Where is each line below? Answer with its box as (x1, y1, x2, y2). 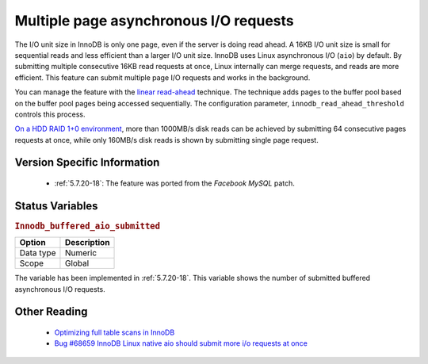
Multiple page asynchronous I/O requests (14, 12, 294, 29)
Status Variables (14, 199, 98, 213)
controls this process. (14, 109, 86, 119)
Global (64, 258, 90, 269)
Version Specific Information (14, 155, 160, 170)
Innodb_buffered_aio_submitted (14, 220, 160, 232)
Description (64, 237, 110, 248)
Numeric (64, 247, 97, 259)
